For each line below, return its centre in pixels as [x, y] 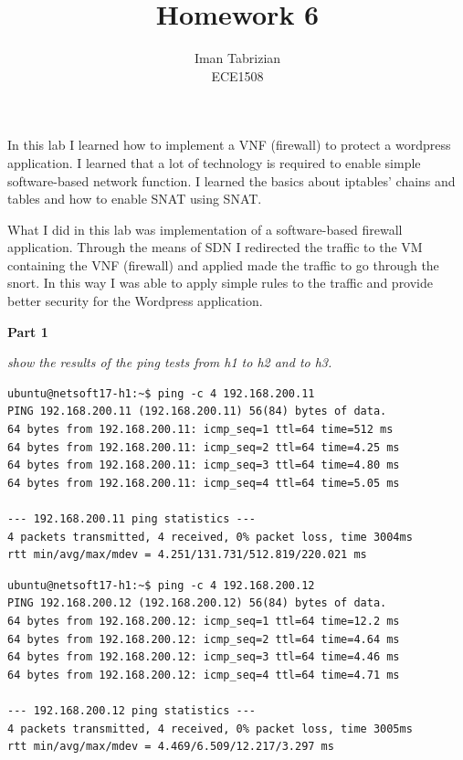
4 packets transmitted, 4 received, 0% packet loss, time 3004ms [210, 537]
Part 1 [28, 331]
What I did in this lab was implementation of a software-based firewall [205, 229]
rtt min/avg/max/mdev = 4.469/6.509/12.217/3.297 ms [171, 747]
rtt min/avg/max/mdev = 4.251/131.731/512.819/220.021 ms [187, 555]
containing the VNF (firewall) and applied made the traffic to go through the [223, 264]
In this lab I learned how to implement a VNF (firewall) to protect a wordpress [229, 145]
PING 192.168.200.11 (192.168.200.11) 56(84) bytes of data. [197, 412]
